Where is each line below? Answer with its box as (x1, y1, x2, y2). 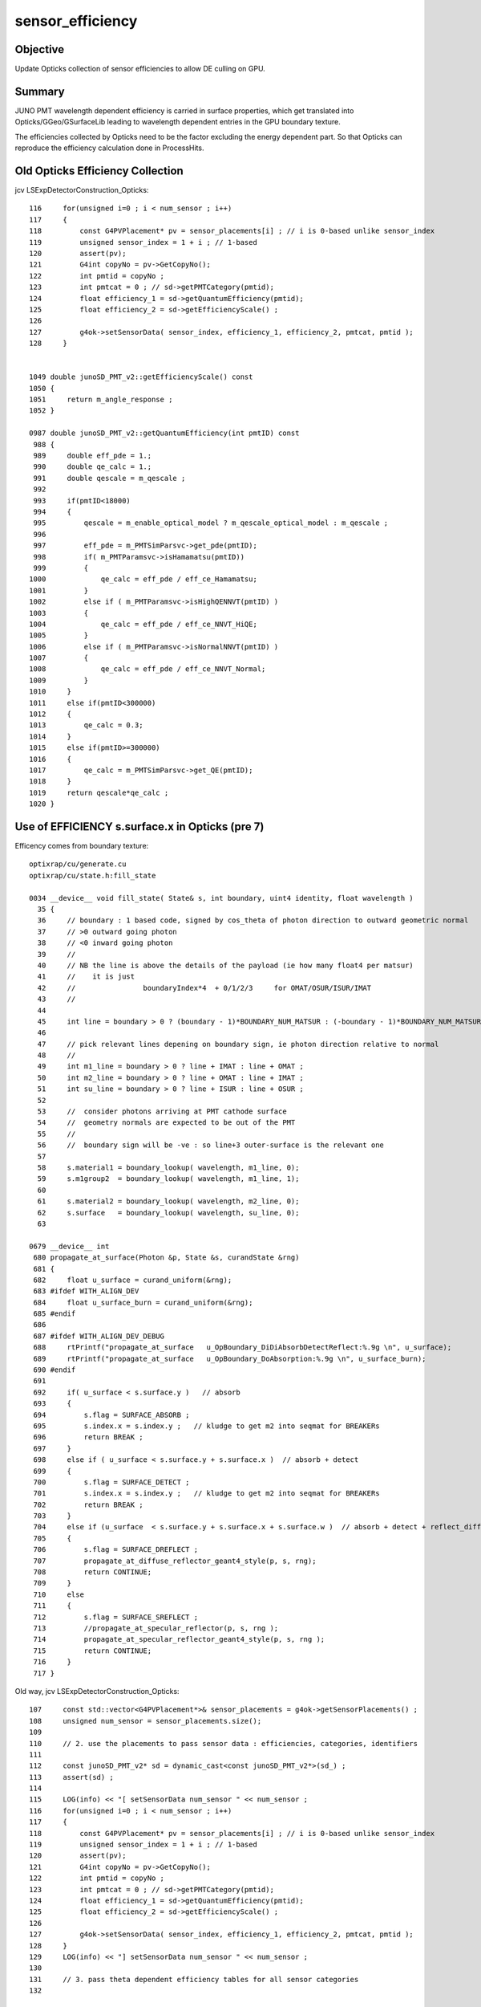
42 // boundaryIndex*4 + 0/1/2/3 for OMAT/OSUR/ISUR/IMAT (37, 983, 372, 992)
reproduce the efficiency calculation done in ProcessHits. (14, 143, 204, 153)
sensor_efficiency (14, 12, 138, 30)
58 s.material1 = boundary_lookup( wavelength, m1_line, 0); (37, 1162, 300, 1172)
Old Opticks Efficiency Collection (14, 164, 184, 177)
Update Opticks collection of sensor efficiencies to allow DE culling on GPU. (14, 64, 266, 74)
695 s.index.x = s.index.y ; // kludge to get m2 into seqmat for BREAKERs (33, 1421, 380, 1431)
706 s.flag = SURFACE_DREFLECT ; (33, 1545, 199, 1554)
